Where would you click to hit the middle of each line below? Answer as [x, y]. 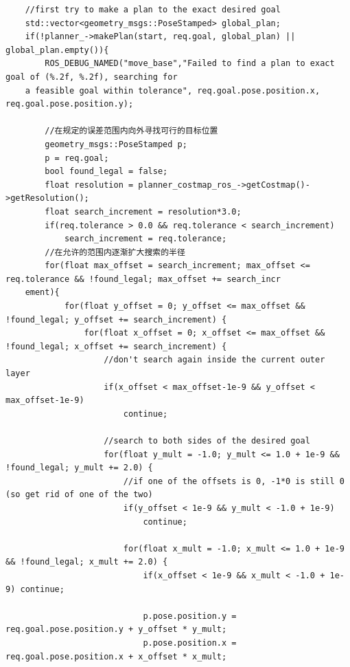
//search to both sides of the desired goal [207, 441]
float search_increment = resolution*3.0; [143, 211]
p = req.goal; [77, 158]
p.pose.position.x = [190, 643]
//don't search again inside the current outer [214, 360]
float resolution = [89, 185]
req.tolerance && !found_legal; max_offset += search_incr [143, 279]
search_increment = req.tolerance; [145, 239]
